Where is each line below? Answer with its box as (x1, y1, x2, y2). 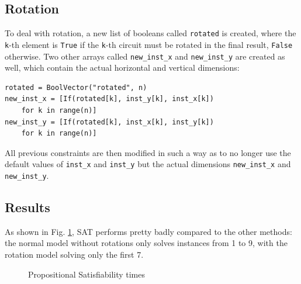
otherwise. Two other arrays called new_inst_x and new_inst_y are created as (5, 50, 285, 62)
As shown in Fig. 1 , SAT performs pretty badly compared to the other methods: (5, 225, 292, 237)
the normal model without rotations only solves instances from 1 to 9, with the (5, 237, 288, 249)
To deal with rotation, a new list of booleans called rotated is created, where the (5, 27, 296, 39)
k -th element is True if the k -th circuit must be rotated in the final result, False (5, 38, 293, 50)
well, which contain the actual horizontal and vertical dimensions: (5, 61, 240, 74)
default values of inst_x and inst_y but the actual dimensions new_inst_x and (5, 158, 291, 170)
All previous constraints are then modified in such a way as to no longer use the (5, 146, 291, 158)
